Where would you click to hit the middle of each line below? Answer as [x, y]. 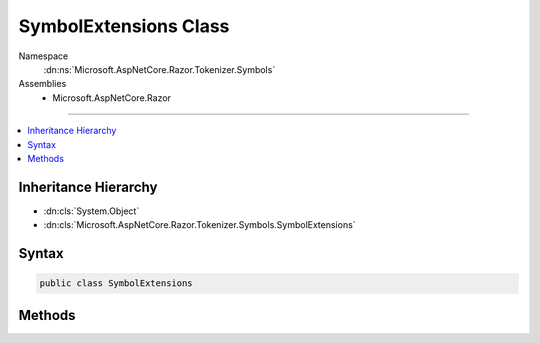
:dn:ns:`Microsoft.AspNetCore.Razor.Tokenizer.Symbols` [159, 69]
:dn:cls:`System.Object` [91, 211]
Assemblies [42, 84]
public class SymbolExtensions [116, 283]
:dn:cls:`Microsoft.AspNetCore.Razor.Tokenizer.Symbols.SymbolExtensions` [199, 225]
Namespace [43, 56]
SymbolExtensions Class [124, 26]
